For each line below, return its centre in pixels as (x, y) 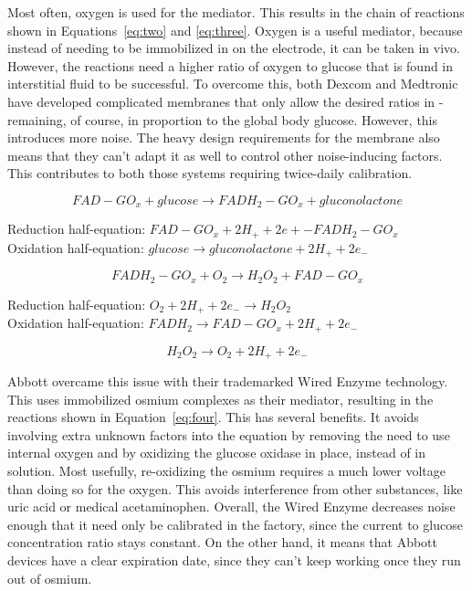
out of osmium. (50, 578)
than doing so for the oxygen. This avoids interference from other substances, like (235, 488)
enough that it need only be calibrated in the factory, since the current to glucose (235, 524)
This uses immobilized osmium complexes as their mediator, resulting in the (220, 399)
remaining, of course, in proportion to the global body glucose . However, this (223, 119)
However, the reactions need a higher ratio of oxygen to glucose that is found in (231, 65)
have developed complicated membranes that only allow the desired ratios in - (226, 101)
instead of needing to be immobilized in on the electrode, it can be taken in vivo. (234, 48)
